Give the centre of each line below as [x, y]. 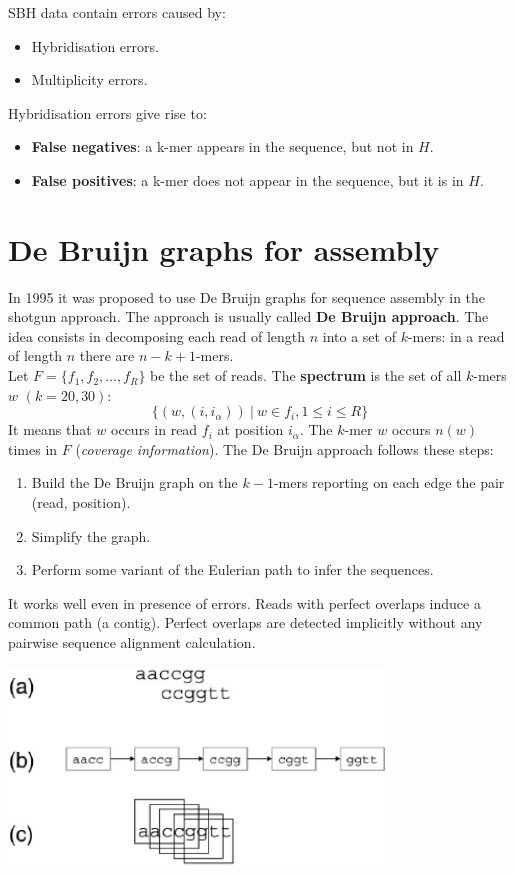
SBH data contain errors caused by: [117, 12]
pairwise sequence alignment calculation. [132, 642]
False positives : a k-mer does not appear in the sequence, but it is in [247, 179]
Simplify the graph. [91, 535]
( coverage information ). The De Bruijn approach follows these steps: [284, 448]
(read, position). [81, 502]
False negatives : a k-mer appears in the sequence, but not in [222, 146]
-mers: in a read [456, 335]
